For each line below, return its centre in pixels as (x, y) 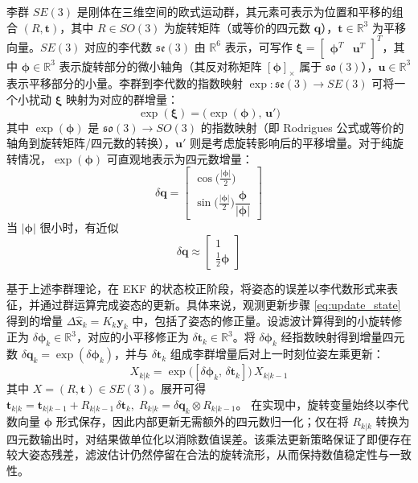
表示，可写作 (258, 46)
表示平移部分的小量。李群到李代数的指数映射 (125, 83)
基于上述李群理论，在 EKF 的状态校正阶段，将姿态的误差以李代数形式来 (197, 289)
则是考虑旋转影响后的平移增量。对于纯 (291, 143)
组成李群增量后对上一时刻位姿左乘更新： (277, 354)
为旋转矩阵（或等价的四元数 (238, 27)
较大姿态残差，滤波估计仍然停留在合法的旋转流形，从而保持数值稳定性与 (198, 454)
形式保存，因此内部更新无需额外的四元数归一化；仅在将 (202, 421)
